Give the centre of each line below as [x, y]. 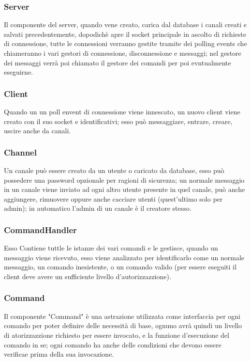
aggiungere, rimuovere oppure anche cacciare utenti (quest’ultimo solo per [113, 198]
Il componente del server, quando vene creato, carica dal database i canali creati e [125, 24]
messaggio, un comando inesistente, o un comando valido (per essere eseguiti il [120, 267]
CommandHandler [40, 229]
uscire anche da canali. [37, 131]
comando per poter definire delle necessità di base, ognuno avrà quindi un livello [123, 325]
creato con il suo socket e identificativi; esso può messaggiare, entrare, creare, [118, 121]
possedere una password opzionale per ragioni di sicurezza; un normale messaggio [124, 180]
